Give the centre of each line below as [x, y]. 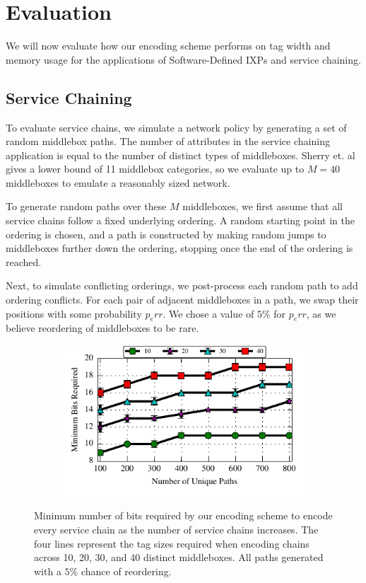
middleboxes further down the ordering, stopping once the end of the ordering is [179, 248]
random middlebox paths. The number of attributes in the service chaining [168, 141]
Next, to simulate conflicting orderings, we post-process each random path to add [182, 285]
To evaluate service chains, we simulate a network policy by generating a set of [176, 127]
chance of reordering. [126, 571]
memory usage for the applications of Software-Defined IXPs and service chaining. [183, 59]
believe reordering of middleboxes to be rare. [102, 328]
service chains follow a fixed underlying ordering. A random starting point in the [181, 220]
